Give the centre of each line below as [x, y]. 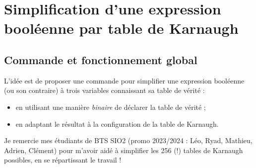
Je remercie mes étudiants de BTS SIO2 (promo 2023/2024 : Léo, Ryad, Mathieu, [128, 140]
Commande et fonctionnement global [101, 59]
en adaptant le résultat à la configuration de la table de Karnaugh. [117, 124]
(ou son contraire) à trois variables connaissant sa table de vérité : [104, 90]
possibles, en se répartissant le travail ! [63, 160]
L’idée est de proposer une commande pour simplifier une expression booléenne [124, 80]
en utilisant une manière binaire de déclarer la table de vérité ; [111, 107]
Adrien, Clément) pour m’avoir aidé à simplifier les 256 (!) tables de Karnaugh [124, 150]
